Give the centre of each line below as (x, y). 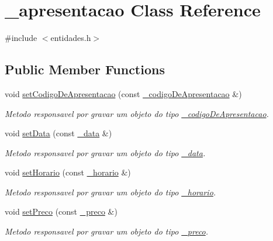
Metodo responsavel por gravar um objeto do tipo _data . (105, 152)
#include (21, 38)
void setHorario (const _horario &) (68, 172)
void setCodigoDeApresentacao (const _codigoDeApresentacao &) (123, 93)
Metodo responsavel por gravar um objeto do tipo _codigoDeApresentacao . (137, 113)
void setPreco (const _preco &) (61, 211)
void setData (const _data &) (58, 133)
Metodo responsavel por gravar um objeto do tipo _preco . (107, 231)
